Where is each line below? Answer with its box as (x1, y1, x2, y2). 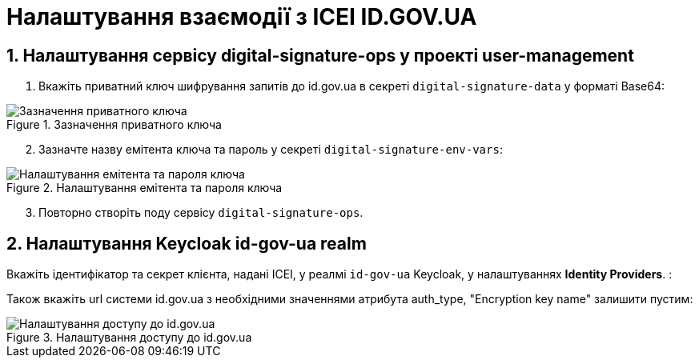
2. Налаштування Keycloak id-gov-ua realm (6, 233, 367, 254)
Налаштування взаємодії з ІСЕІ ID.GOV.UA (6, 3, 477, 30)
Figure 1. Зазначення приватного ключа (6, 118, 222, 132)
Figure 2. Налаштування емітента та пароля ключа (6, 181, 283, 195)
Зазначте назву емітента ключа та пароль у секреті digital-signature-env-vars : (38, 142, 503, 157)
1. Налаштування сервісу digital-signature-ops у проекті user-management (6, 45, 634, 66)
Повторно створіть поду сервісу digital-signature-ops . (38, 206, 364, 220)
